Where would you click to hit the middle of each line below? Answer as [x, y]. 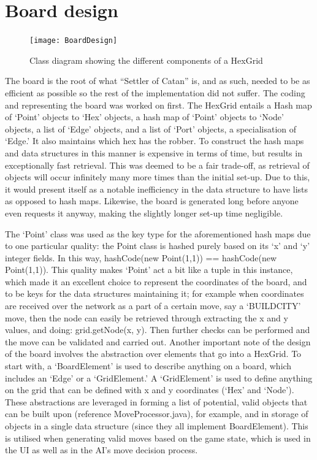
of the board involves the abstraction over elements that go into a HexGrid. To [153, 354]
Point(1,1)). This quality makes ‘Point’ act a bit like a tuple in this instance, [149, 270]
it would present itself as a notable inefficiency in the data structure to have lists [157, 189]
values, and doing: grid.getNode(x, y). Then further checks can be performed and [158, 330]
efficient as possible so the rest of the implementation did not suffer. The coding [155, 92]
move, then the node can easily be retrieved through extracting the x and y [147, 317]
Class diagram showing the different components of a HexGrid [146, 60]
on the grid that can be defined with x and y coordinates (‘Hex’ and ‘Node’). [150, 390]
